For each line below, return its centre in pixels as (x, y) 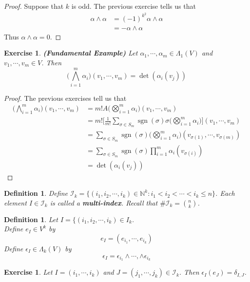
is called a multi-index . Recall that (104, 202)
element (15, 202)
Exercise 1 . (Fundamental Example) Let (71, 53)
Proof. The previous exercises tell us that (65, 98)
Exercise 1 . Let (28, 272)
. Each (225, 193)
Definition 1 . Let (31, 219)
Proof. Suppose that (34, 6)
